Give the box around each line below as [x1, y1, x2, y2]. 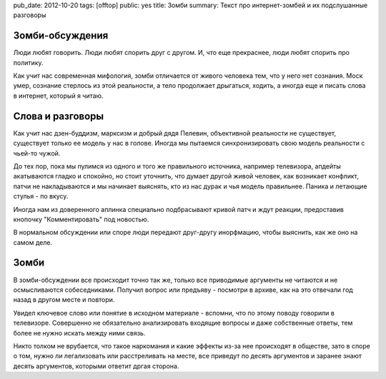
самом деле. [13, 238, 53, 246]
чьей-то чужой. [13, 148, 61, 157]
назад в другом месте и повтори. [13, 295, 115, 304]
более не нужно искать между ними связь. [13, 328, 146, 337]
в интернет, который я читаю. [13, 91, 104, 100]
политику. [13, 58, 44, 67]
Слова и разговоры [13, 110, 104, 122]
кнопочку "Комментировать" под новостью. [13, 215, 149, 223]
